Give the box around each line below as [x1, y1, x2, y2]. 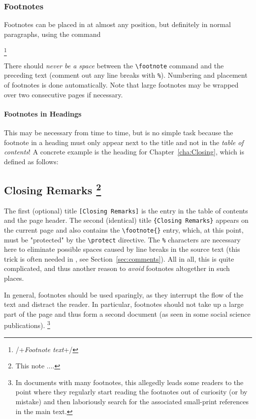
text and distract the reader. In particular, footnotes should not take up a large [4, 299, 244, 309]
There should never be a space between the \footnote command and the [4, 60, 224, 70]
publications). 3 [4, 319, 50, 330]
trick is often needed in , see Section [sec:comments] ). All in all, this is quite [4, 253, 234, 264]
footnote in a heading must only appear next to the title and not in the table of [4, 137, 244, 147]
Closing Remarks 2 [4, 180, 101, 197]
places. [4, 273, 24, 283]
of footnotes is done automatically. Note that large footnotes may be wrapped [4, 80, 239, 90]
